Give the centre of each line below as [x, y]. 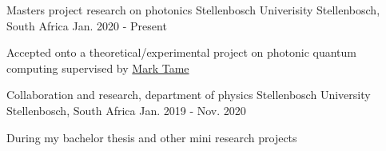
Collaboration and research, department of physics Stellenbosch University [189, 95]
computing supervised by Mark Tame [98, 68]
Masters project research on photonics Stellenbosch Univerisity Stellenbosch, [193, 10]
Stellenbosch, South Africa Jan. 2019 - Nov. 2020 [126, 110]
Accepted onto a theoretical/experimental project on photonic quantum [182, 52]
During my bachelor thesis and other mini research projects [152, 137]
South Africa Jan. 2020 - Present [87, 25]
